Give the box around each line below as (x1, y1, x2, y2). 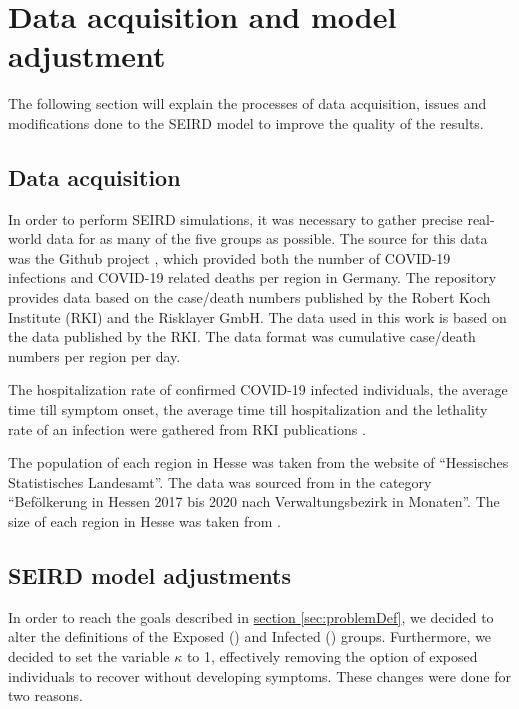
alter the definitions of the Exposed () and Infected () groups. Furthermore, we (8, 626, 492, 647)
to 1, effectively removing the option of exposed (186, 646, 478, 666)
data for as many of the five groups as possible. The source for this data (46, 228, 488, 249)
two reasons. (8, 685, 83, 706)
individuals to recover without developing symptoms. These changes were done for (8, 665, 511, 686)
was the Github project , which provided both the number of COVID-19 (8, 247, 451, 268)
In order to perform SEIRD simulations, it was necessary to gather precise (8, 208, 463, 229)
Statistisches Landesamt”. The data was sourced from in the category (8, 471, 432, 492)
